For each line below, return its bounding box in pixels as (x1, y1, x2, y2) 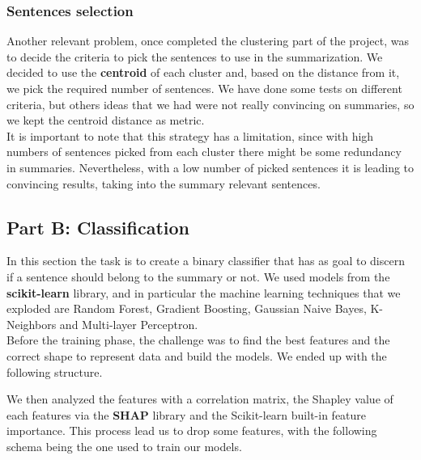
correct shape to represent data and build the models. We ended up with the (6, 347, 387, 364)
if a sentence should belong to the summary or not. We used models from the (6, 268, 390, 285)
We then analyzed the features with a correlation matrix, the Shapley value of (6, 390, 393, 407)
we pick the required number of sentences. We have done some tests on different (6, 80, 402, 96)
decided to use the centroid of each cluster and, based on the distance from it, (6, 64, 400, 81)
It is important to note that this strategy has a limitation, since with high (6, 127, 374, 144)
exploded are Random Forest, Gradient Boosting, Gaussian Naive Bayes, (6, 300, 367, 317)
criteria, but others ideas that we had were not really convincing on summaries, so (6, 95, 415, 112)
